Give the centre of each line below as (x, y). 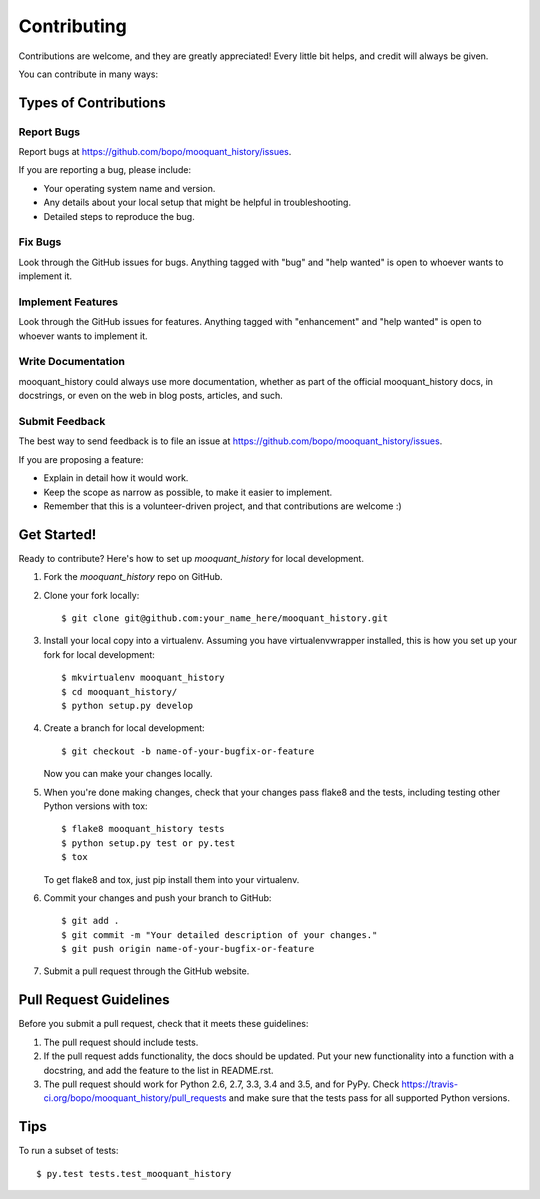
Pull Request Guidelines (94, 1000)
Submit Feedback (62, 422)
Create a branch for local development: (124, 728)
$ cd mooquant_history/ (119, 691)
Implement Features (68, 302)
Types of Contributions (92, 102)
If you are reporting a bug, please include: (105, 170)
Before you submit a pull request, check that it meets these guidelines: (163, 1024)
